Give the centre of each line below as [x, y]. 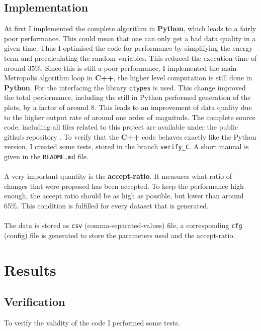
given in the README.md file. [46, 156]
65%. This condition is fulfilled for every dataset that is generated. [106, 206]
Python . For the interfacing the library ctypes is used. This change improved [125, 87]
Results [30, 269]
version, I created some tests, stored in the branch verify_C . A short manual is [126, 146]
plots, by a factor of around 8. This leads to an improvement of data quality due [128, 107]
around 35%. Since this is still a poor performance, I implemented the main [120, 68]
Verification [35, 302]
